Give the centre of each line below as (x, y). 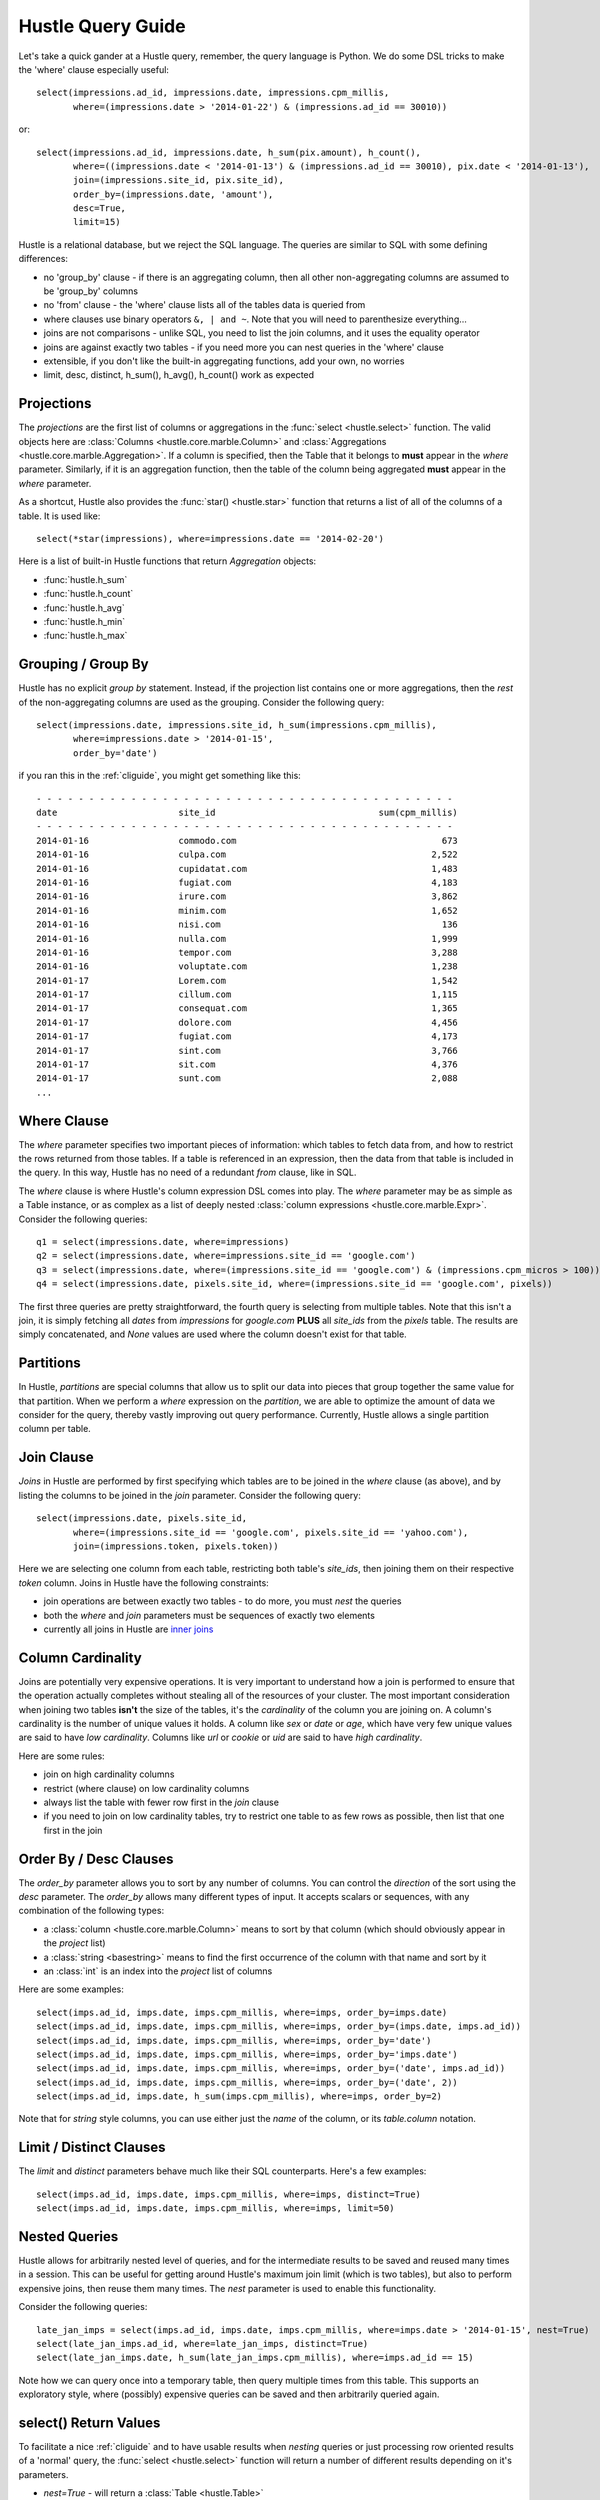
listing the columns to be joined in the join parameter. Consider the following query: (190, 1495)
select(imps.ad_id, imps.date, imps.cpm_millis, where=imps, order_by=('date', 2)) (247, 2082)
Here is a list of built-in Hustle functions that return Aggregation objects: (167, 561)
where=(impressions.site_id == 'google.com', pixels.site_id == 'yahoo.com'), (271, 1532)
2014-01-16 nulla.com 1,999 (247, 938)
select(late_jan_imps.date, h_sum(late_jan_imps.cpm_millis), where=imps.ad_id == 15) (255, 2358)
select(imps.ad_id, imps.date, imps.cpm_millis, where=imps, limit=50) (215, 2208)
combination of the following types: (91, 1911)
